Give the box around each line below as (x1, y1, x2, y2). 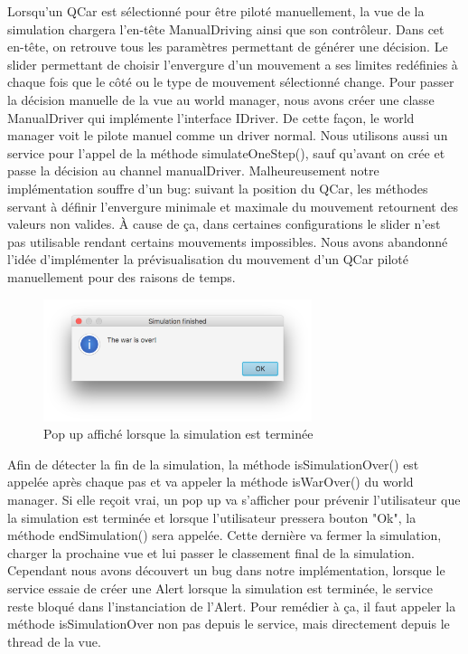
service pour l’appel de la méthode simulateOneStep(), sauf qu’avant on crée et (7, 143, 445, 162)
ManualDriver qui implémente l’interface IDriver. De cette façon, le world (7, 108, 415, 127)
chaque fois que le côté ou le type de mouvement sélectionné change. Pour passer (7, 72, 454, 91)
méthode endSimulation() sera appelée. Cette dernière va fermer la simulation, (7, 526, 442, 545)
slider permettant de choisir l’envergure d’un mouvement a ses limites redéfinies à (7, 54, 458, 73)
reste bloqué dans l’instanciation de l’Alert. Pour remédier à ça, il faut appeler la (7, 596, 456, 615)
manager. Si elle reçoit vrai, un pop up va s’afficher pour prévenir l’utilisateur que (7, 489, 461, 508)
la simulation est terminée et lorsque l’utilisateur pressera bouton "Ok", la (7, 507, 417, 526)
